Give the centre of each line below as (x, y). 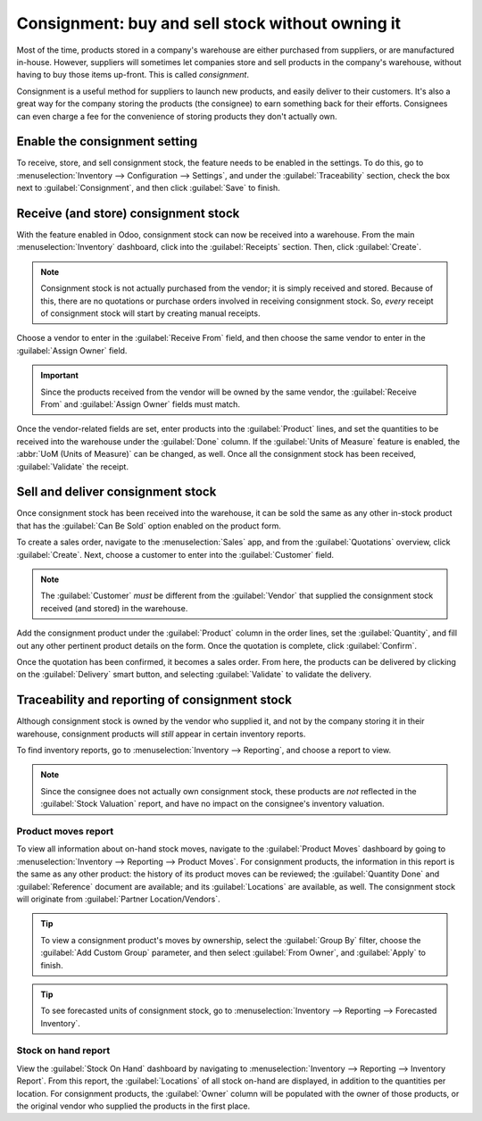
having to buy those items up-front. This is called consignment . (133, 75)
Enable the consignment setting (107, 141)
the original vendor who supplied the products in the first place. (133, 1106)
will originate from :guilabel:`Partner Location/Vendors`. (118, 899)
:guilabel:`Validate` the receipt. (73, 466)
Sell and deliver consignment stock (116, 492)
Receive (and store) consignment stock (128, 213)
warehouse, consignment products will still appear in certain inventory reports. (161, 734)
